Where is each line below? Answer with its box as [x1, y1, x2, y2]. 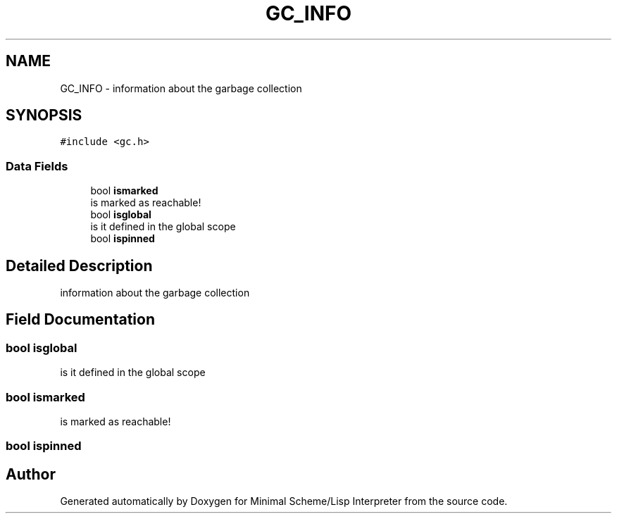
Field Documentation [6, 311, 155, 329]
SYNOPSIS [6, 106, 82, 125]
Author [6, 465, 56, 483]
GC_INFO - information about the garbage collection [60, 82, 302, 94]
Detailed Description [6, 256, 153, 275]
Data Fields [6, 158, 68, 173]
